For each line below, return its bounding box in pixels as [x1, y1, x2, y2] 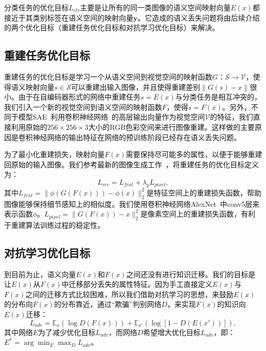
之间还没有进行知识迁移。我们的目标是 [126, 268, 256, 279]
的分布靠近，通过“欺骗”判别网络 [54, 299, 161, 309]
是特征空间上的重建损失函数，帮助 [147, 187, 262, 198]
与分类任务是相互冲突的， [175, 91, 262, 102]
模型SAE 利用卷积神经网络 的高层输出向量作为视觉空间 [18, 111, 205, 122]
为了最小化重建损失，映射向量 [4, 149, 105, 160]
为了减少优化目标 [38, 326, 96, 337]
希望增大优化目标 [143, 326, 201, 337]
